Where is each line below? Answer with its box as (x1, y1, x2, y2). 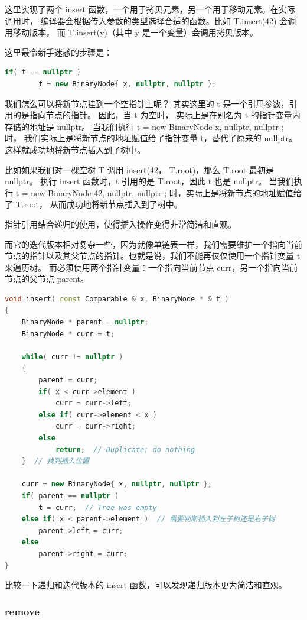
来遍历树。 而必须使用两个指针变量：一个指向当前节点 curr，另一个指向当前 (5, 261, 298, 273)
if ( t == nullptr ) (5, 68, 81, 77)
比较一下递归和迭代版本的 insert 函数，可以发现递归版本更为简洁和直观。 (5, 579, 287, 591)
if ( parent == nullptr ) (21, 491, 119, 500)
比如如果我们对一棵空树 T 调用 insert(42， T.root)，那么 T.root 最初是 (5, 163, 274, 176)
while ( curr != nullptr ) (21, 352, 123, 361)
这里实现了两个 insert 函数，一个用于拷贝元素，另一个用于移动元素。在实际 (5, 3, 295, 15)
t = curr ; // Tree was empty (38, 503, 157, 512)
